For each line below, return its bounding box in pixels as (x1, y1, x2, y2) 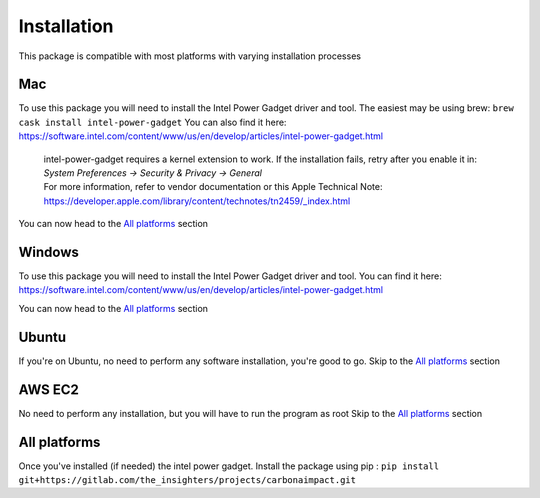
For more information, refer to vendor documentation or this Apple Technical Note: (43, 181, 383, 193)
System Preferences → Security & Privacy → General (43, 167, 262, 179)
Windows (18, 244, 79, 260)
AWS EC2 (18, 381, 80, 398)
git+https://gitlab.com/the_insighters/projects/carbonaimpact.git (18, 474, 357, 485)
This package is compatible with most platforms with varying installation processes (18, 50, 362, 62)
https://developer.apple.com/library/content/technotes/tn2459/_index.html (43, 195, 351, 207)
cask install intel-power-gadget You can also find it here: (18, 116, 287, 128)
